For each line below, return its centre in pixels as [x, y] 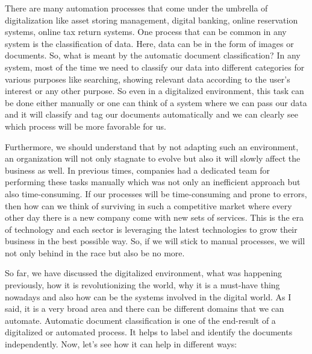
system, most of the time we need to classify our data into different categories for [155, 67]
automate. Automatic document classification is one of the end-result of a [140, 320]
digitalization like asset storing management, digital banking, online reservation [151, 20]
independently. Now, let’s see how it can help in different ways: [121, 344]
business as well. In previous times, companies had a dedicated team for [138, 170]
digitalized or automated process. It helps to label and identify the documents [149, 332]
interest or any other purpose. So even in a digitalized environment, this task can [154, 91]
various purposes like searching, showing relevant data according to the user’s [148, 79]
